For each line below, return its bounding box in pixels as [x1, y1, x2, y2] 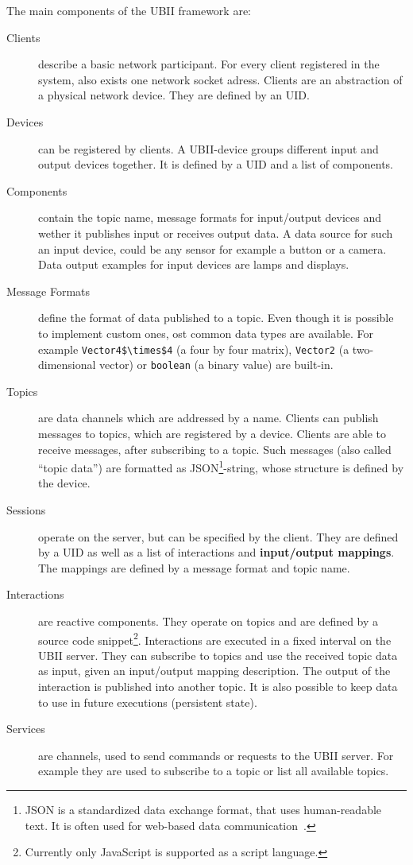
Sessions [6, 502, 46, 518]
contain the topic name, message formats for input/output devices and [38, 209, 382, 226]
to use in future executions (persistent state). [38, 693, 257, 710]
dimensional [38, 356, 96, 373]
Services [6, 720, 45, 737]
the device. [38, 475, 91, 491]
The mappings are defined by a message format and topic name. [38, 559, 350, 576]
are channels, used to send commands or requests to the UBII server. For [38, 747, 394, 763]
